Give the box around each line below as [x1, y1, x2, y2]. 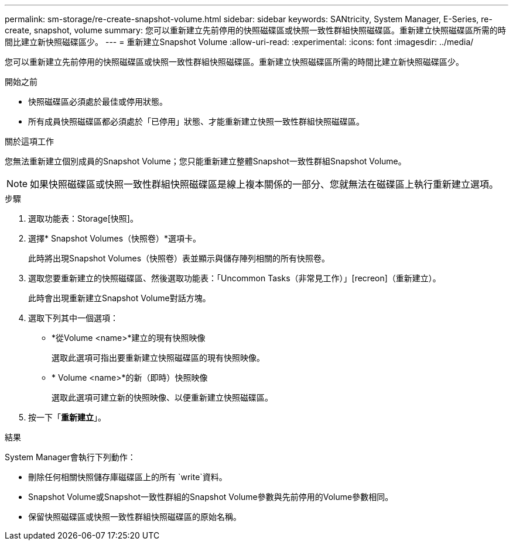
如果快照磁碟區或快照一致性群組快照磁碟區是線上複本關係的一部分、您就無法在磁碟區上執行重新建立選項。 [30, 178, 499, 190]
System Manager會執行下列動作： [5, 452, 136, 462]
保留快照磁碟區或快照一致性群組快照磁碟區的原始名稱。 [28, 512, 241, 522]
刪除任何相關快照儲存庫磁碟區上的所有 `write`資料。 [28, 472, 227, 482]
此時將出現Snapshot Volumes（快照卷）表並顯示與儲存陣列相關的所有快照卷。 [28, 253, 330, 263]
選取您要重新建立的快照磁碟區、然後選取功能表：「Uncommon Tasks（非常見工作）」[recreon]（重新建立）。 [28, 273, 441, 283]
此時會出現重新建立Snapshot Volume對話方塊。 [28, 293, 211, 303]
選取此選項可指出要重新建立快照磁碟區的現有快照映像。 [52, 353, 265, 363]
